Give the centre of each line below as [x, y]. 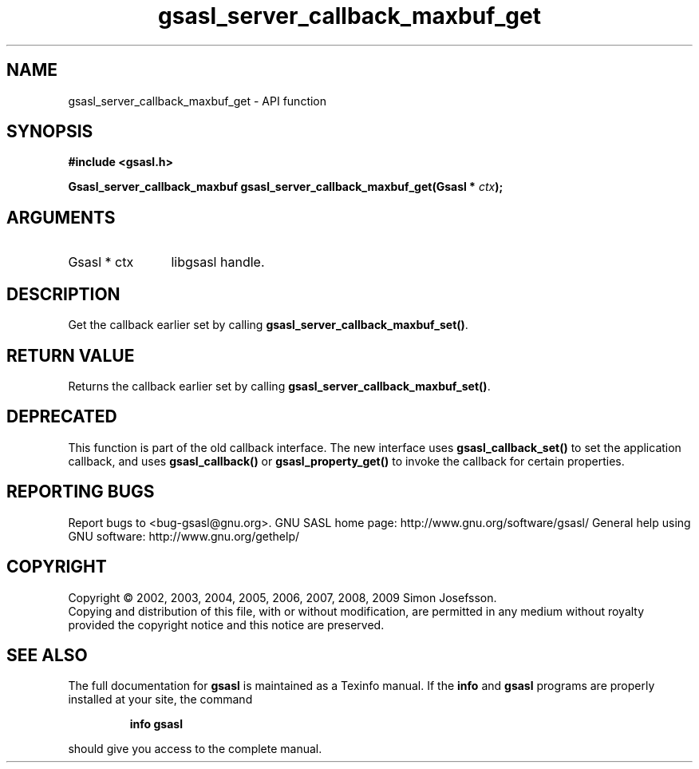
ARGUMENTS [61, 217]
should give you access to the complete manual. [195, 749]
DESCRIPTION [63, 294]
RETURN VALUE [71, 355]
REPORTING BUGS [81, 492]
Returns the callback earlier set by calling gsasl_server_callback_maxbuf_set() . [279, 386]
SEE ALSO [47, 655]
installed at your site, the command [160, 700]
